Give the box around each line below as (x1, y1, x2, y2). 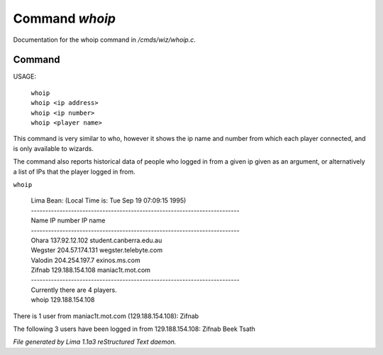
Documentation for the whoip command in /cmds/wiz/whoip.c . (13, 35, 196, 44)
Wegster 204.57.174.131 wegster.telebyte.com (30, 246, 163, 254)
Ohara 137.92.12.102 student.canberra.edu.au (30, 236, 162, 244)
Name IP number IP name (30, 216, 106, 225)
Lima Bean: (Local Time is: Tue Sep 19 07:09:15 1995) (30, 196, 187, 205)
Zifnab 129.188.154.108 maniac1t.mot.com (30, 266, 151, 274)
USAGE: (13, 72, 37, 81)
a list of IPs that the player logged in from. (13, 167, 135, 176)
